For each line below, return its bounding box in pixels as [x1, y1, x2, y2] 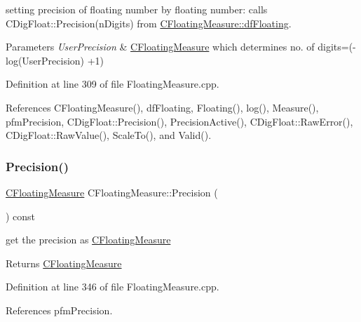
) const [6, 208, 36, 223]
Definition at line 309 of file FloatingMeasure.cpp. [6, 76, 219, 91]
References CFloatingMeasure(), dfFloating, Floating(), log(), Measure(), [6, 100, 319, 114]
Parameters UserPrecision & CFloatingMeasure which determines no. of [6, 39, 315, 54]
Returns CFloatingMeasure [6, 255, 122, 270]
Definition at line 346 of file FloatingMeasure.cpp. [6, 279, 219, 294]
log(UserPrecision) [6, 53, 85, 67]
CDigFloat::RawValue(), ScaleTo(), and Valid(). [6, 128, 212, 142]
